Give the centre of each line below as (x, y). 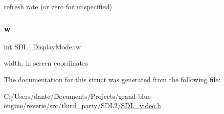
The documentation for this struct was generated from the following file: (112, 79)
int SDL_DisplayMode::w (43, 46)
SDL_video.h (141, 105)
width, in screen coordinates (46, 63)
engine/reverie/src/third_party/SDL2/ (63, 105)
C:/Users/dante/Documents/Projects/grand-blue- (78, 96)
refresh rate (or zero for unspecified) (58, 6)
